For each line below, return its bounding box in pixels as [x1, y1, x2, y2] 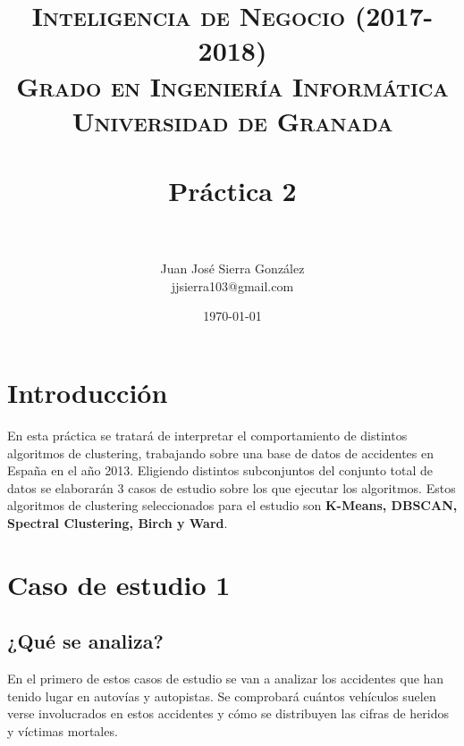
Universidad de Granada [72, 102, 393, 138]
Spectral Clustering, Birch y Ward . [7, 513, 228, 532]
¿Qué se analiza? [7, 627, 164, 655]
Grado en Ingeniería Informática [16, 67, 449, 104]
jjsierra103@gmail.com [171, 276, 294, 295]
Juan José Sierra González [160, 259, 305, 278]
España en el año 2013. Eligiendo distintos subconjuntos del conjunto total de [7, 461, 434, 480]
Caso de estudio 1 [7, 566, 231, 602]
